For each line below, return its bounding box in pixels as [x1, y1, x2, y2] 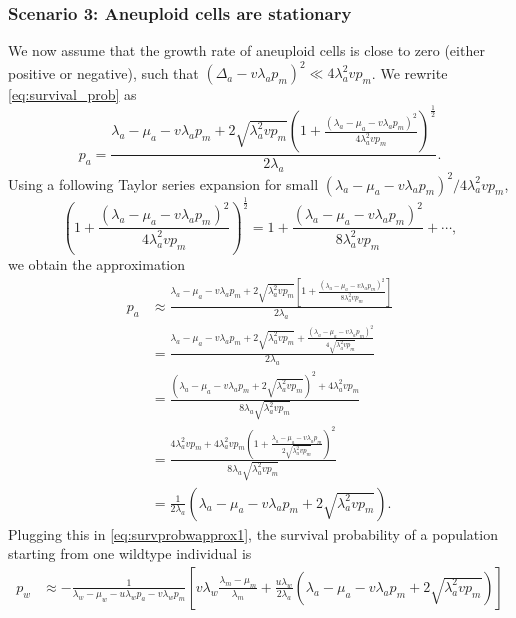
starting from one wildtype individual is [8, 543, 252, 564]
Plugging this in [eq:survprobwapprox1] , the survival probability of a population [8, 523, 498, 544]
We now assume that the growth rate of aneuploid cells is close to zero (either [8, 40, 485, 61]
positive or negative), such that [8, 62, 199, 83]
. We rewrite [371, 62, 448, 83]
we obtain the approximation [8, 253, 186, 274]
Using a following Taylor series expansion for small [8, 173, 319, 194]
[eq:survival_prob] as [8, 84, 137, 105]
